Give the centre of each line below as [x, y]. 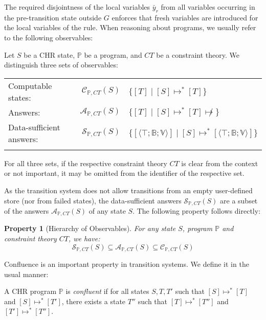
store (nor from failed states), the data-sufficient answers [93, 200]
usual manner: [26, 274]
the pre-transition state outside [53, 17]
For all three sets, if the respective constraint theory [86, 163]
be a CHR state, [49, 54]
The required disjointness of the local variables [77, 7]
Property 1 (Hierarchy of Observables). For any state [90, 228]
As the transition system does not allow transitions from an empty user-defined [128, 190]
